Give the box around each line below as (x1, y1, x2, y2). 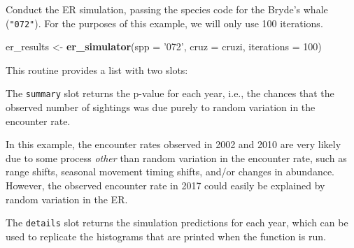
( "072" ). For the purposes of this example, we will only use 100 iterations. (6, 15, 323, 30)
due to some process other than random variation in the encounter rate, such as (6, 150, 347, 165)
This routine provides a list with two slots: (6, 62, 188, 77)
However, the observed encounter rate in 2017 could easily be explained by (6, 178, 325, 193)
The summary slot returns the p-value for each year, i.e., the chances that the (6, 86, 334, 101)
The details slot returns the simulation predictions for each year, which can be (6, 215, 348, 230)
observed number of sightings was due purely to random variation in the (6, 100, 316, 115)
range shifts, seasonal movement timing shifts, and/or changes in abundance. (6, 164, 335, 179)
